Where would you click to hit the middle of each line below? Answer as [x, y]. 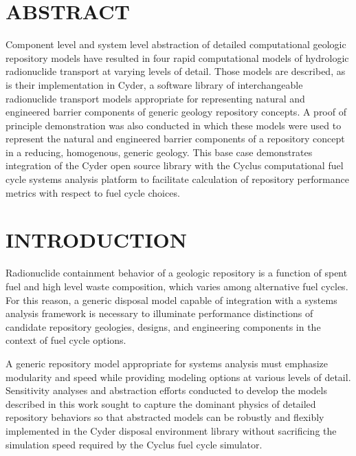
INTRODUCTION [97, 240]
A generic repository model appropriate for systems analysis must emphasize [167, 363]
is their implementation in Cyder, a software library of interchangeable [154, 84]
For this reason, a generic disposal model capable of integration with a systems [171, 300]
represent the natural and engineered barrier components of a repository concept [175, 139]
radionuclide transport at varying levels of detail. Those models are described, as [176, 71]
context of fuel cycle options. [66, 340]
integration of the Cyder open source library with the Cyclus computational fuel [175, 165]
